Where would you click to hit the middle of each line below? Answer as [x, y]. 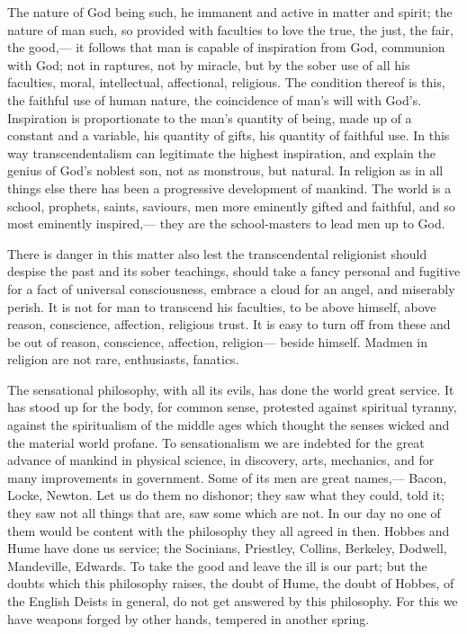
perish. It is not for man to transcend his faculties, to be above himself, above [222, 306]
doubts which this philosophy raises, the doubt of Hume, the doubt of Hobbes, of [231, 583]
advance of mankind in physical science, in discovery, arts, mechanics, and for [221, 460]
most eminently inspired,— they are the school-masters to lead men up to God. [226, 223]
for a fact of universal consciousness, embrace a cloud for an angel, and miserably [231, 288]
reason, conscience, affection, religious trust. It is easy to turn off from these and [229, 324]
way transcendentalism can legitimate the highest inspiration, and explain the [222, 152]
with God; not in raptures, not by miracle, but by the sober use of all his [209, 64]
